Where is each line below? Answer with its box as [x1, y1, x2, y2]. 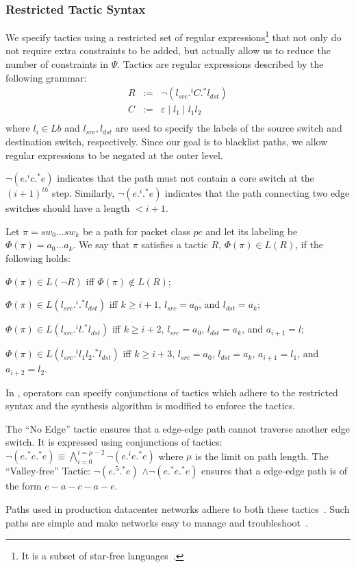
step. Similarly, [52, 186, 115, 200]
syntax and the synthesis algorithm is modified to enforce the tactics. [5, 398, 296, 413]
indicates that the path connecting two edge [165, 186, 350, 200]
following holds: [5, 250, 71, 265]
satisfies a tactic [141, 237, 208, 252]
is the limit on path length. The [195, 448, 329, 463]
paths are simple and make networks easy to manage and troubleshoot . [5, 515, 308, 529]
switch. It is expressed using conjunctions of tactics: [5, 435, 222, 449]
